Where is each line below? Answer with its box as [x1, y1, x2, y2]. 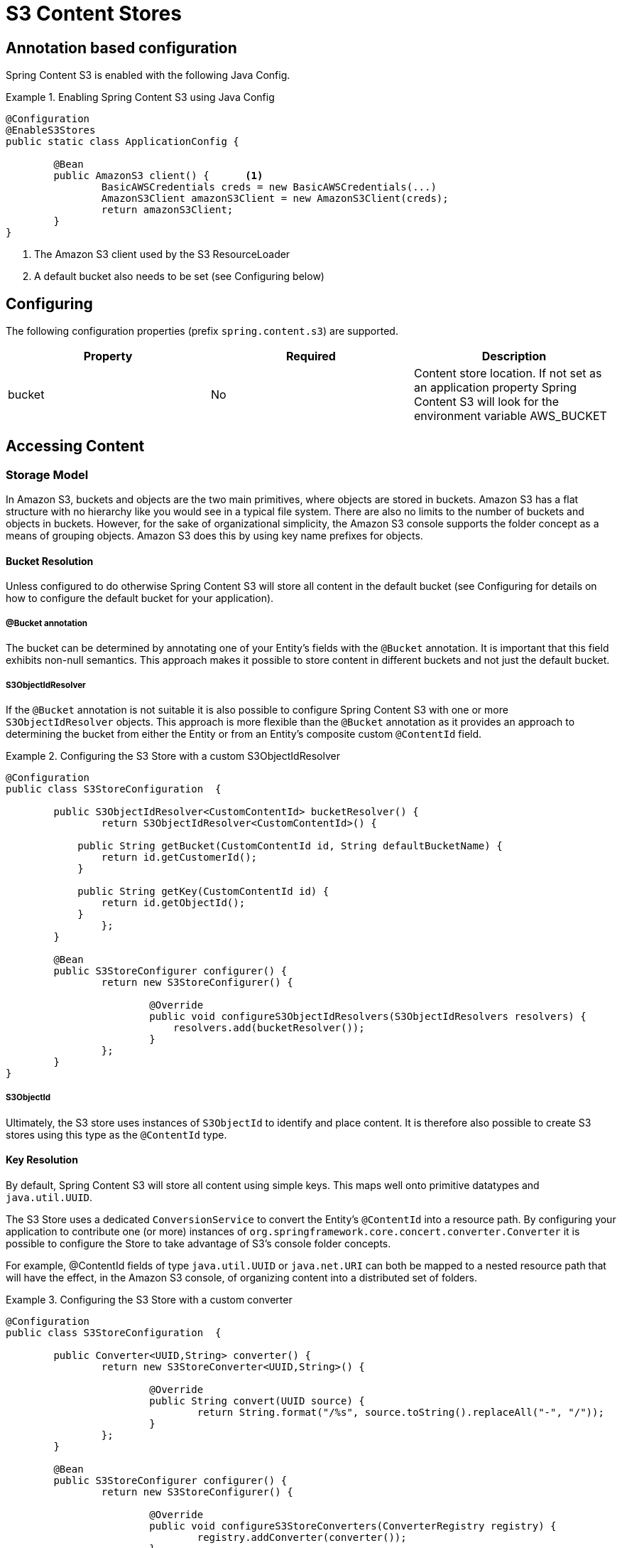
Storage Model [6, 467, 89, 482]
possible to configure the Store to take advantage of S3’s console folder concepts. [6, 1237, 391, 1250]
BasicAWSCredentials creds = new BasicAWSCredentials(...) [101, 181, 437, 193]
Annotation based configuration [6, 38, 237, 57]
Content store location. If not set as [413, 366, 602, 381]
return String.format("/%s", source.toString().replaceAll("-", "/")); [197, 1407, 604, 1419]
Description [481, 349, 547, 364]
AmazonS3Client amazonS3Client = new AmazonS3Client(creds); [101, 193, 449, 205]
